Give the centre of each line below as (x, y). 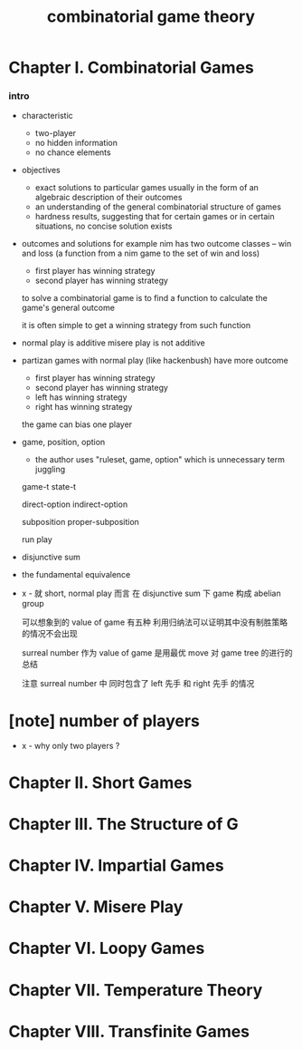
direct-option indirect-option (75, 504)
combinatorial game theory (151, 17)
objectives (41, 170)
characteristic (47, 116)
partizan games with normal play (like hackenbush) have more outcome (155, 361)
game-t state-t (49, 487)
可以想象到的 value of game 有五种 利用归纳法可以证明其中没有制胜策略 (155, 622)
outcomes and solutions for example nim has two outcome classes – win (156, 244)
